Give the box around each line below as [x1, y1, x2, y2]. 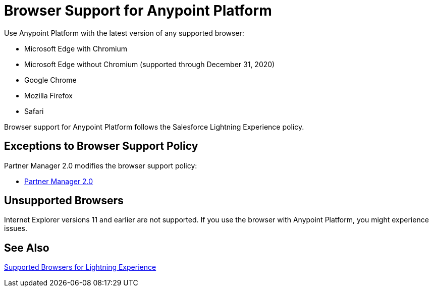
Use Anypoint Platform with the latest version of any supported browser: [4, 28, 244, 37]
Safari [24, 106, 44, 115]
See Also [4, 241, 49, 254]
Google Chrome [24, 75, 77, 84]
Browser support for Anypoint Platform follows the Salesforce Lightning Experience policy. [4, 122, 304, 131]
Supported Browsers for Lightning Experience [4, 263, 156, 272]
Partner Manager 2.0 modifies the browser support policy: [4, 161, 197, 170]
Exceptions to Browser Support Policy [4, 140, 198, 153]
